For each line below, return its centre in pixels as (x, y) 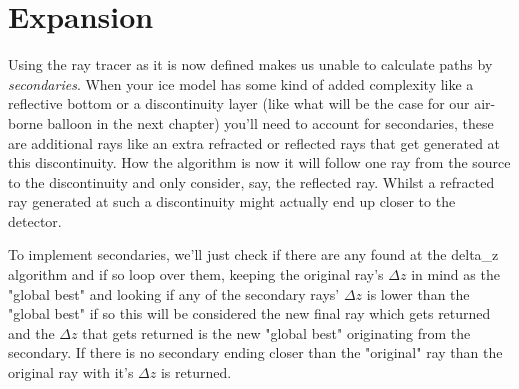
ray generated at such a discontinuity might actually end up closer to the (232, 201)
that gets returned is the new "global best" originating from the (276, 332)
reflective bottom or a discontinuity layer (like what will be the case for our (239, 103)
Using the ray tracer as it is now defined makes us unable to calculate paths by (250, 64)
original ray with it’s (71, 372)
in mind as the (455, 274)
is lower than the (418, 293)
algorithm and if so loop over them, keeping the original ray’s (196, 274)
